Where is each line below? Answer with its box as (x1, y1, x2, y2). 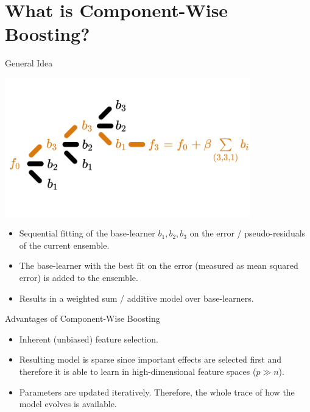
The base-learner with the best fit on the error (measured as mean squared (19, 259, 298, 272)
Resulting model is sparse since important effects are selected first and (19, 353, 282, 366)
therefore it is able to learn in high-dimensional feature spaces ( (19, 365, 256, 378)
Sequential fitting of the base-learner (19, 227, 155, 240)
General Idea (5, 57, 53, 69)
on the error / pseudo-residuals (189, 227, 306, 240)
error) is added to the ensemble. (19, 271, 138, 284)
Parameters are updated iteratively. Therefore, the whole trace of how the (19, 385, 295, 398)
